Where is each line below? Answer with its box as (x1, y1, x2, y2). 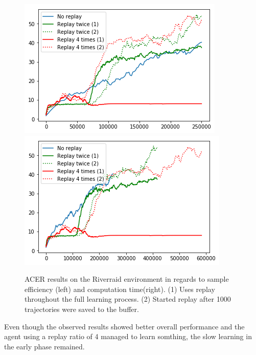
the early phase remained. (4, 341, 85, 351)
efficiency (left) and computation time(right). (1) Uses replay (25, 283, 215, 294)
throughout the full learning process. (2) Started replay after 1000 (25, 294, 231, 304)
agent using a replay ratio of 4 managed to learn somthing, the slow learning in (4, 331, 252, 342)
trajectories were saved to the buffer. (25, 303, 139, 314)
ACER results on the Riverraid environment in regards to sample (25, 274, 229, 284)
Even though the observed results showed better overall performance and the (4, 321, 245, 331)
